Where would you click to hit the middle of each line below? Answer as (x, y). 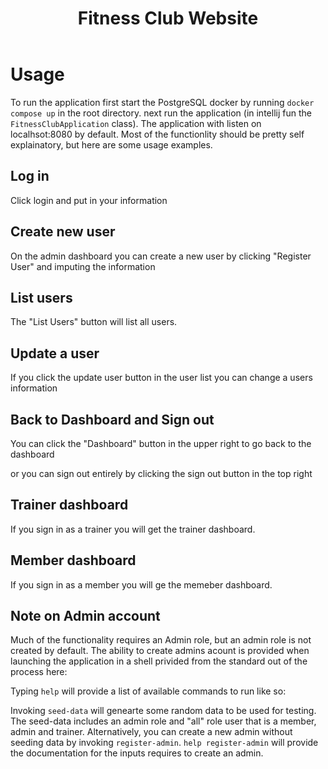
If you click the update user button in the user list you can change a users (161, 378)
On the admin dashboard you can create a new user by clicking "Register (161, 256)
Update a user (55, 353)
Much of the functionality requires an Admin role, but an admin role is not (161, 640)
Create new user (63, 232)
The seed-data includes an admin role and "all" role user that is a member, (163, 721)
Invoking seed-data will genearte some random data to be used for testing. (163, 711)
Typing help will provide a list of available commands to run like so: (148, 691)
